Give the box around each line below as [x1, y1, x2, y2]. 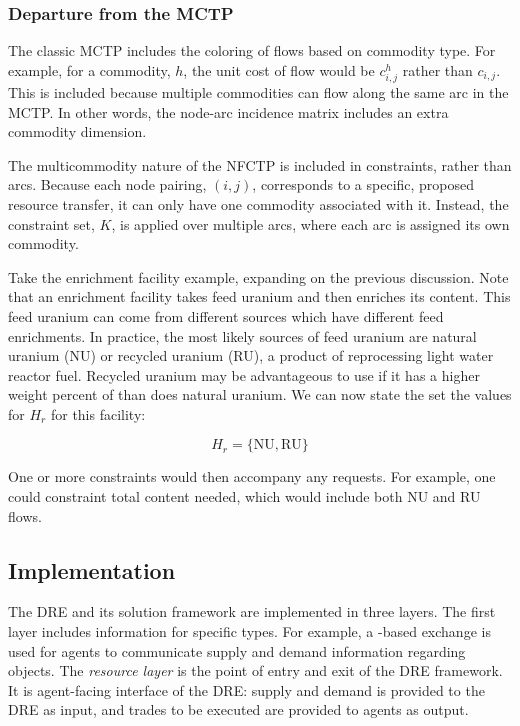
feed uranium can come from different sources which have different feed [8, 305, 444, 326]
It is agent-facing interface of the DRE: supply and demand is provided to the [8, 679, 485, 700]
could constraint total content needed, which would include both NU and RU [8, 486, 481, 507]
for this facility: [50, 403, 146, 424]
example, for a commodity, [8, 59, 171, 80]
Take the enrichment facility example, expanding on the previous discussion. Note [8, 266, 509, 287]
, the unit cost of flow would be [183, 59, 375, 80]
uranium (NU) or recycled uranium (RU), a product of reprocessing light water [8, 345, 494, 366]
